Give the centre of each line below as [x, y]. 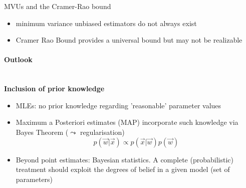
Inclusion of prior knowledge [54, 88]
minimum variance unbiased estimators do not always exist [106, 23]
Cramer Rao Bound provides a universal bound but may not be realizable [129, 40]
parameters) [34, 179]
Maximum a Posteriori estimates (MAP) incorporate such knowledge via [127, 122]
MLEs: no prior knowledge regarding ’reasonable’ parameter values [118, 105]
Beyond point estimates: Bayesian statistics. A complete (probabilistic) [125, 159]
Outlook [18, 59]
